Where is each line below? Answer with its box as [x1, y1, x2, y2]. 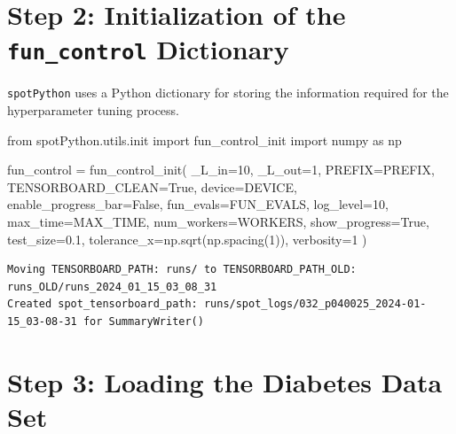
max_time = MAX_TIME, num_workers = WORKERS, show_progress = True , [7, 213, 429, 231]
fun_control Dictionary [7, 31, 289, 67]
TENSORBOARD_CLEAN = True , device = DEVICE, [7, 177, 297, 196]
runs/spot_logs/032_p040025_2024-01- [203, 298, 427, 311]
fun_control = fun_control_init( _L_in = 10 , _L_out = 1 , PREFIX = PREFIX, [7, 160, 435, 179]
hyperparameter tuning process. [7, 101, 179, 120]
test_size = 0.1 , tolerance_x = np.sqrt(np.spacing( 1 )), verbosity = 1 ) [7, 229, 367, 248]
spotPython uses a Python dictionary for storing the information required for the [7, 83, 449, 102]
